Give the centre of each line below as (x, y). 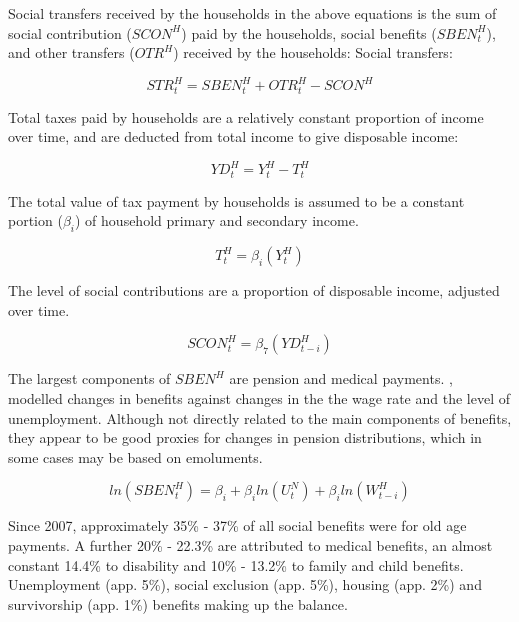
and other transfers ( (71, 52)
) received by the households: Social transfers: (313, 52)
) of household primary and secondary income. (217, 220)
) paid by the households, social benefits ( (309, 32)
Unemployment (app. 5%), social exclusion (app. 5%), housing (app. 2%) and (245, 584)
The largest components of (89, 378)
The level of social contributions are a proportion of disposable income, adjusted (254, 290)
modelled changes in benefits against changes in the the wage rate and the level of (259, 398)
